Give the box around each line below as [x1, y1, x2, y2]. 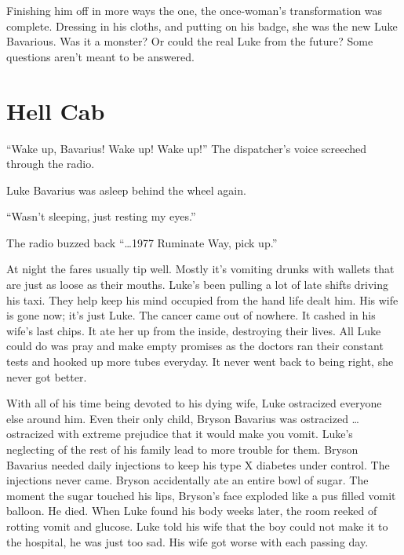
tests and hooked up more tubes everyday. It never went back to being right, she [6, 353, 394, 370]
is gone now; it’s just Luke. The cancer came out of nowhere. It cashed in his [6, 307, 376, 323]
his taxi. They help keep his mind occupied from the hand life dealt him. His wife [6, 291, 399, 308]
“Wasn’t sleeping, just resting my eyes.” [6, 208, 196, 225]
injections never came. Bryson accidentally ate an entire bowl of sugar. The [6, 472, 369, 488]
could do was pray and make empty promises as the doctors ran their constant [6, 338, 384, 354]
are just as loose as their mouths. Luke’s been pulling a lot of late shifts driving [6, 276, 389, 293]
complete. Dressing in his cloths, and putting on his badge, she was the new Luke [6, 17, 398, 34]
